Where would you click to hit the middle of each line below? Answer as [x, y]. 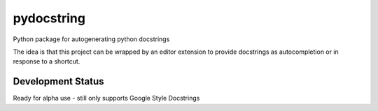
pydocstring [49, 18]
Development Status [58, 81]
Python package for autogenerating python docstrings [91, 39]
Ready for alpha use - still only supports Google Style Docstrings [106, 98]
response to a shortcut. [47, 61]
